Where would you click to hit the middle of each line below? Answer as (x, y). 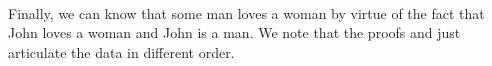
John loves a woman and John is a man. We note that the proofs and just (234, 32)
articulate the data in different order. (121, 51)
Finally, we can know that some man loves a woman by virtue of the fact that (246, 12)
